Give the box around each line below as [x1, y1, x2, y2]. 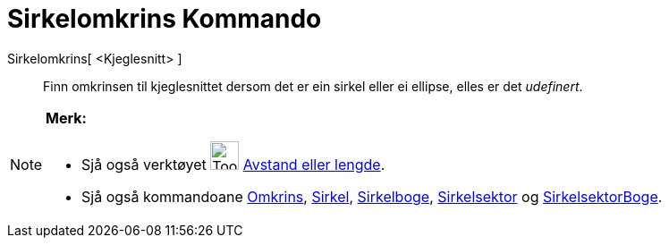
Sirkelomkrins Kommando [7, 4, 322, 34]
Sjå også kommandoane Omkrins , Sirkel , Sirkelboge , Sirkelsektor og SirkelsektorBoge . [81, 187, 663, 206]
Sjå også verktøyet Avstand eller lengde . [81, 155, 385, 173]
